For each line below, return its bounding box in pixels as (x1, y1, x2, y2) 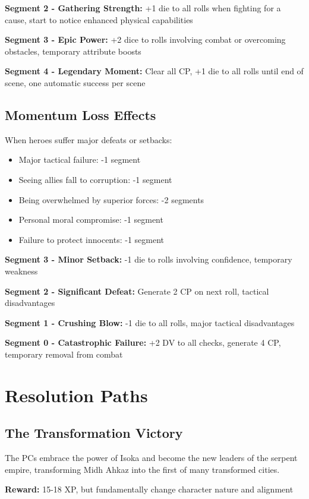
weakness (5, 264, 38, 277)
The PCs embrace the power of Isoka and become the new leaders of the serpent (5, 451, 298, 464)
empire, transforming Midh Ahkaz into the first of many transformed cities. (5, 463, 280, 475)
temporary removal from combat (5, 348, 123, 360)
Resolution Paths (5, 383, 148, 407)
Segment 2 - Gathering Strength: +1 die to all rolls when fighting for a (5, 2, 281, 14)
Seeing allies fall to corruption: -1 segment (18, 173, 172, 185)
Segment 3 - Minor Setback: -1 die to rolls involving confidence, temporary (5, 253, 292, 266)
